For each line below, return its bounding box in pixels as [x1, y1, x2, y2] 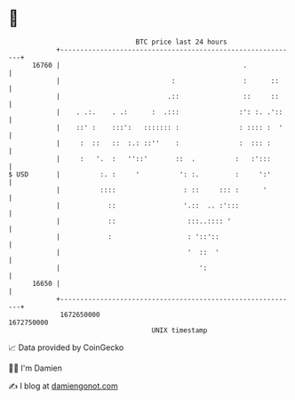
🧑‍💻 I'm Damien [8, 363, 63, 373]
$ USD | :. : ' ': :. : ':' [8, 169, 272, 179]
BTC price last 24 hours [135, 37, 227, 46]
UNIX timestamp [151, 325, 208, 335]
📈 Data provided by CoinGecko [8, 342, 124, 353]
